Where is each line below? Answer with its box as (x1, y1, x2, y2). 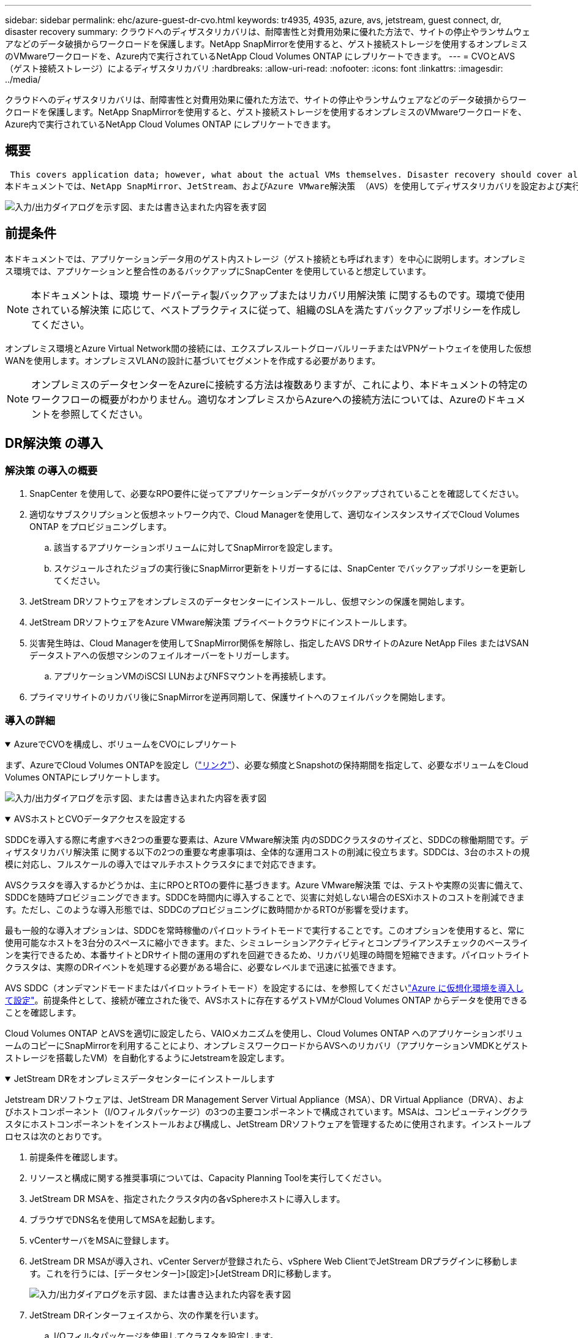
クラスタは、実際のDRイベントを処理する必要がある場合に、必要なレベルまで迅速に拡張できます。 (5, 961, 402, 972)
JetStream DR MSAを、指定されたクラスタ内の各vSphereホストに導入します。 (29, 1193, 345, 1204)
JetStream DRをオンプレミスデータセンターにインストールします (13, 1073, 275, 1084)
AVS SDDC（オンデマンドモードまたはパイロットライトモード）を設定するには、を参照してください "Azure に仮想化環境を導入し (5, 982, 524, 993)
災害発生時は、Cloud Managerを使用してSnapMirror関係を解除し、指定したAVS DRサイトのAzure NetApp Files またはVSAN (29, 637, 529, 648)
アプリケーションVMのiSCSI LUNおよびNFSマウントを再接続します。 (54, 670, 331, 681)
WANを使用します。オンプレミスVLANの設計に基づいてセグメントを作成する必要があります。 (5, 355, 381, 366)
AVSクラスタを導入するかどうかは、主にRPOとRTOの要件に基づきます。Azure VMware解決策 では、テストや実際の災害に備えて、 (5, 879, 528, 890)
